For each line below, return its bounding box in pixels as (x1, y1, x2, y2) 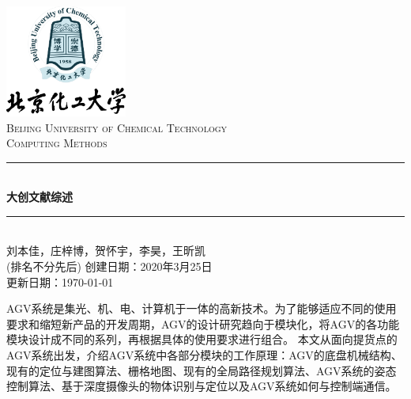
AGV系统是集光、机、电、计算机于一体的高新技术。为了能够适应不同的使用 (6, 300, 397, 317)
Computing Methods (6, 135, 107, 151)
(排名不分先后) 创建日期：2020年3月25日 (6, 258, 213, 275)
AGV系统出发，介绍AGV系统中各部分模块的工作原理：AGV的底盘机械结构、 (6, 347, 402, 363)
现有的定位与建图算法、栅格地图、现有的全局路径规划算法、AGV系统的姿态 (6, 362, 397, 378)
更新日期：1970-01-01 (6, 273, 114, 290)
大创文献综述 (6, 188, 73, 205)
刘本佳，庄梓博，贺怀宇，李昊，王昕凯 (6, 242, 205, 259)
